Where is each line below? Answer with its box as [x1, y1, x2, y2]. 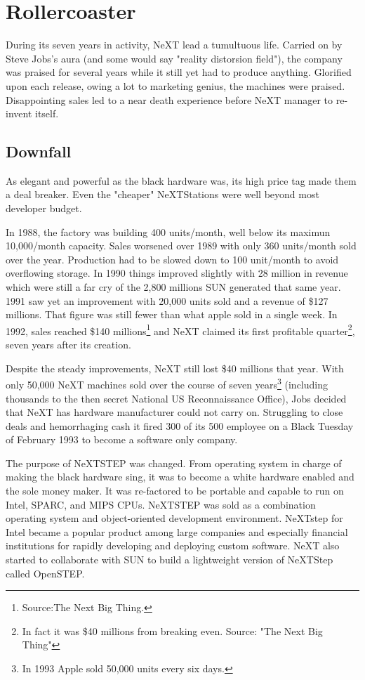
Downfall [6, 140, 72, 162]
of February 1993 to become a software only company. [6, 432, 238, 447]
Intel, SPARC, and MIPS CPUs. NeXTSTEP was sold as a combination [6, 497, 316, 511]
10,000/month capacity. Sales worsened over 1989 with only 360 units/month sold [6, 238, 357, 253]
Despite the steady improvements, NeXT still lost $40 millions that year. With [6, 360, 344, 375]
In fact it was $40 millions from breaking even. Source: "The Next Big [22, 623, 323, 638]
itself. [34, 106, 59, 121]
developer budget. [6, 201, 82, 216]
